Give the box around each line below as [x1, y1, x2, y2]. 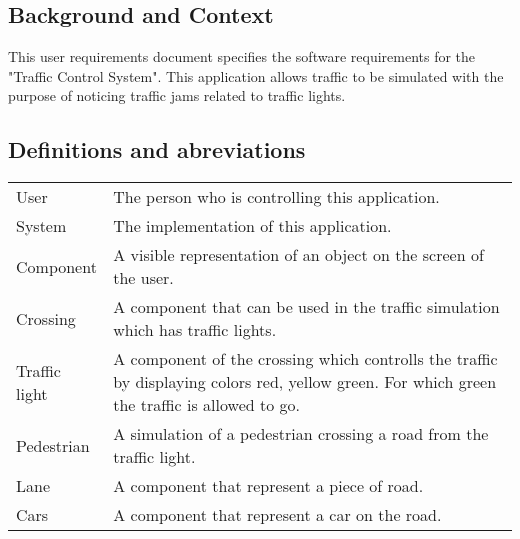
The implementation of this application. [113, 214, 392, 238]
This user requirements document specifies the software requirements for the [8, 46, 476, 67]
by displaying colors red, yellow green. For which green [113, 370, 497, 394]
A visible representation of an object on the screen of [113, 243, 484, 267]
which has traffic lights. [113, 318, 277, 342]
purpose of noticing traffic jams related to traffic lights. [8, 85, 346, 106]
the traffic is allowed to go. [113, 393, 300, 417]
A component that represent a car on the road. [113, 503, 442, 527]
